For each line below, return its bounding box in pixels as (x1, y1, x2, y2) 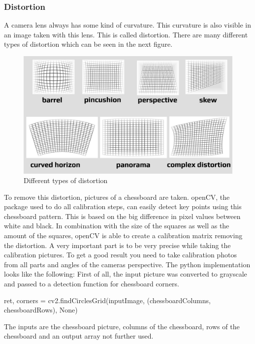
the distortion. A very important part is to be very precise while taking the (4, 240, 231, 250)
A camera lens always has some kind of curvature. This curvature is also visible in (4, 20, 252, 30)
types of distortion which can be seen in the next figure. (4, 39, 173, 49)
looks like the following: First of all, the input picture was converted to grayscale (4, 269, 247, 279)
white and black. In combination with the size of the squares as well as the (4, 220, 229, 231)
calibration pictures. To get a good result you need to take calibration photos (4, 250, 237, 260)
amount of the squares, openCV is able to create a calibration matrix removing (4, 230, 243, 241)
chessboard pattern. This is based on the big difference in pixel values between (4, 211, 241, 221)
